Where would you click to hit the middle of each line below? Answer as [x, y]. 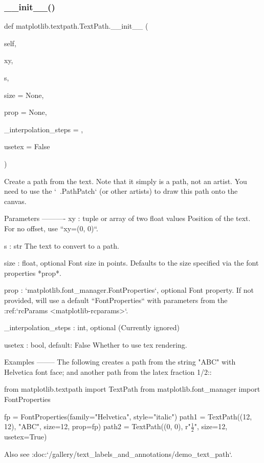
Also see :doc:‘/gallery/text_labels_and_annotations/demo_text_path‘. [118, 454]
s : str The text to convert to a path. [62, 245]
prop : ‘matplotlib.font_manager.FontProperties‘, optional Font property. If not [129, 290]
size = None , [24, 95]
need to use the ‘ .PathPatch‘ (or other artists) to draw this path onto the [121, 191]
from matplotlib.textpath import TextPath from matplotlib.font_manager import [132, 389]
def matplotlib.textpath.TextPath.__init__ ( [76, 26]
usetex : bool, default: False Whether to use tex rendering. [96, 344]
